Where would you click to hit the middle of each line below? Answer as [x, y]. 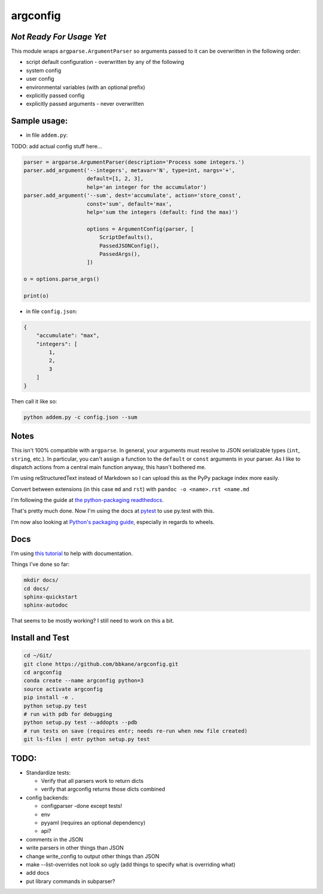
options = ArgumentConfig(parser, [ [141, 229]
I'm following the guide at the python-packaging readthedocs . [87, 500]
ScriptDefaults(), [126, 237]
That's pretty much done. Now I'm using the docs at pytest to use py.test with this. [113, 511]
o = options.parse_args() [62, 279]
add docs [38, 873]
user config [40, 79]
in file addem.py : [47, 135]
